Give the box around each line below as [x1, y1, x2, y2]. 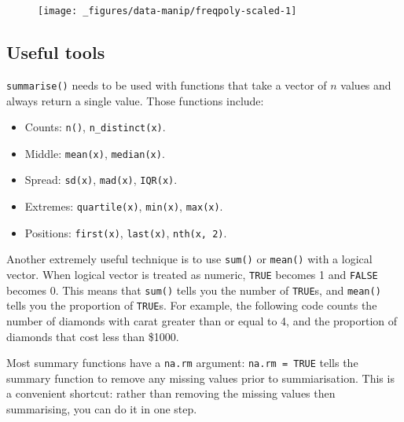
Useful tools [6, 40, 105, 64]
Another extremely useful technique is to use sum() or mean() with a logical [6, 251, 373, 267]
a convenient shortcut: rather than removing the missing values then [6, 385, 336, 402]
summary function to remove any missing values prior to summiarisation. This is [6, 369, 395, 386]
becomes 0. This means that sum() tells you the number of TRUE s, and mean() [6, 281, 381, 298]
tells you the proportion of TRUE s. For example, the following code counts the [6, 297, 377, 314]
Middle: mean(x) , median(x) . [24, 145, 165, 161]
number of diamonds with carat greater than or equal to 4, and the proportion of [6, 313, 398, 329]
